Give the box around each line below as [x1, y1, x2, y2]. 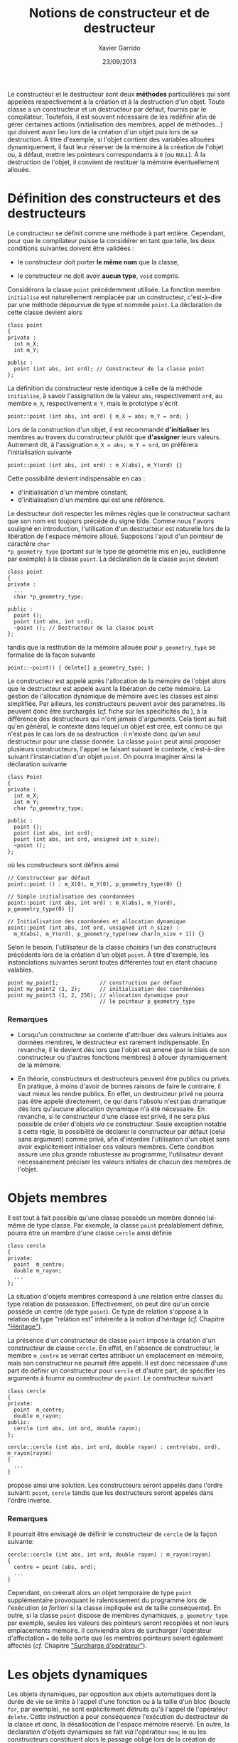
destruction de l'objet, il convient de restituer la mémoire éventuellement [7, 158, 220, 166]
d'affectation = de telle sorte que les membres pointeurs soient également [7, 1634, 224, 1643]
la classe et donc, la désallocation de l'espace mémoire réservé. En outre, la [7, 1720, 230, 1729]
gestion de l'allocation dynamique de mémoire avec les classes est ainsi [7, 692, 219, 700]
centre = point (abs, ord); [13, 1564, 97, 1571]
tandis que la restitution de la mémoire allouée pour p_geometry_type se [7, 643, 216, 651]
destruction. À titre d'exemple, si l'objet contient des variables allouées [7, 135, 215, 144]
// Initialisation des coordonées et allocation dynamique [7, 918, 186, 925]
